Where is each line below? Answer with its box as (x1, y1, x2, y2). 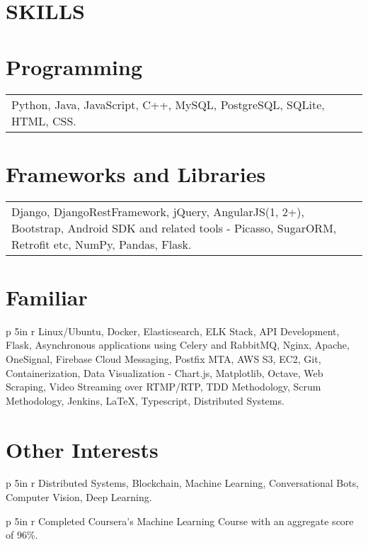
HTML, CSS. (11, 112, 76, 129)
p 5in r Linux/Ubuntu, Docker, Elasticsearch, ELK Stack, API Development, (6, 323, 340, 338)
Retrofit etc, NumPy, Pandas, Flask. (11, 235, 192, 252)
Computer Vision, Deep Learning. (6, 490, 152, 505)
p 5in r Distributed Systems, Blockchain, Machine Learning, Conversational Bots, (6, 476, 360, 490)
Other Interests (6, 434, 159, 463)
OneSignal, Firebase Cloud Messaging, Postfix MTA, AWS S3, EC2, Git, (6, 351, 321, 366)
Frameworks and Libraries (6, 159, 266, 188)
